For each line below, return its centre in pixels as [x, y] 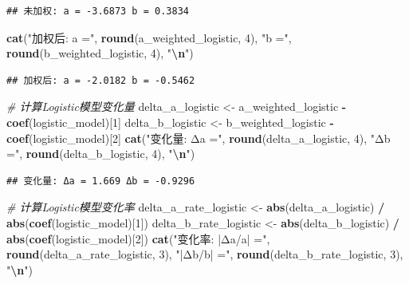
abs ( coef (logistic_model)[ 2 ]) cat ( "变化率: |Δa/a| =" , [138, 238]
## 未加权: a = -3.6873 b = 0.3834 [98, 11]
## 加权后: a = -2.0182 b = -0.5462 [101, 80]
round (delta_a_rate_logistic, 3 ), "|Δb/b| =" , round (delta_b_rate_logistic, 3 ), [205, 254]
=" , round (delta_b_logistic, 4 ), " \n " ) [101, 154]
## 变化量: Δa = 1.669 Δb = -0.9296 [101, 181]
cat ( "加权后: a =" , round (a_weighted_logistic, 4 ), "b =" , [149, 37]
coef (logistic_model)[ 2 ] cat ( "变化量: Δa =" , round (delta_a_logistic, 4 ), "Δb [199, 138]
